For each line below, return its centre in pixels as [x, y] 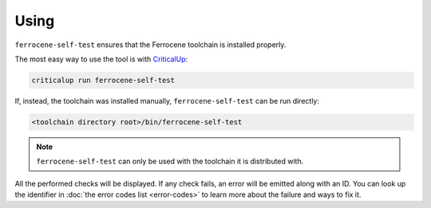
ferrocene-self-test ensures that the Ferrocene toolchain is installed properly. [150, 45]
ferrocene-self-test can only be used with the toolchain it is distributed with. [170, 161]
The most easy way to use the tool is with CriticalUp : [101, 59]
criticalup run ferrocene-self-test [103, 80]
